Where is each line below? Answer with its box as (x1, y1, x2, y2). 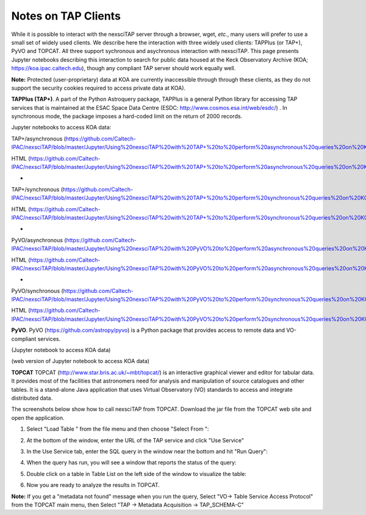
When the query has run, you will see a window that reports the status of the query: (26, 459, 237, 466)
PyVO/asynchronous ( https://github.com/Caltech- (11, 236, 137, 243)
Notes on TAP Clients (11, 9, 121, 23)
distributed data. (11, 394, 53, 402)
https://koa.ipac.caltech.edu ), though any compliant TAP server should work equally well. (11, 65, 236, 72)
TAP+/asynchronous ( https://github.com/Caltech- (11, 135, 137, 142)
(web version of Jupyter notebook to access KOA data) (11, 358, 149, 365)
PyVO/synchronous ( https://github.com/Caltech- (11, 287, 134, 294)
